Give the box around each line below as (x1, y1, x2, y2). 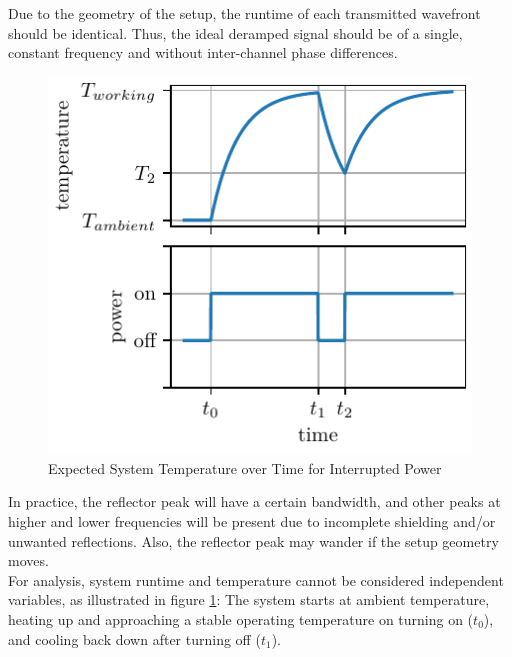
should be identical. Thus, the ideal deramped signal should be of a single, (8, 22, 463, 43)
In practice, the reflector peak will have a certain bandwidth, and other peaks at (8, 491, 501, 512)
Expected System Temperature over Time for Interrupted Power (48, 457, 442, 478)
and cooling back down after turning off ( (8, 628, 261, 649)
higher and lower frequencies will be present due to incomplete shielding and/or (8, 511, 496, 531)
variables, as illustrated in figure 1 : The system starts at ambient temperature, (8, 589, 490, 610)
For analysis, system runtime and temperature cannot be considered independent (8, 569, 504, 590)
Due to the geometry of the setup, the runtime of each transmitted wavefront (8, 3, 481, 23)
